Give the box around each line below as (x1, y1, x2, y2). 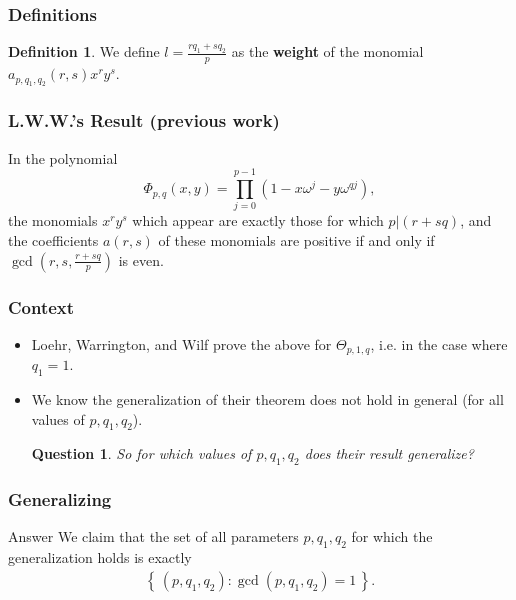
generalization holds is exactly (8, 547, 192, 568)
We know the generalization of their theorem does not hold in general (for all (31, 389, 504, 410)
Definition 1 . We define (8, 41, 160, 62)
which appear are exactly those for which (132, 210, 384, 231)
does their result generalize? (304, 443, 474, 464)
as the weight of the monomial (231, 41, 424, 62)
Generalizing (8, 487, 112, 512)
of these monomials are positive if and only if (158, 229, 435, 250)
